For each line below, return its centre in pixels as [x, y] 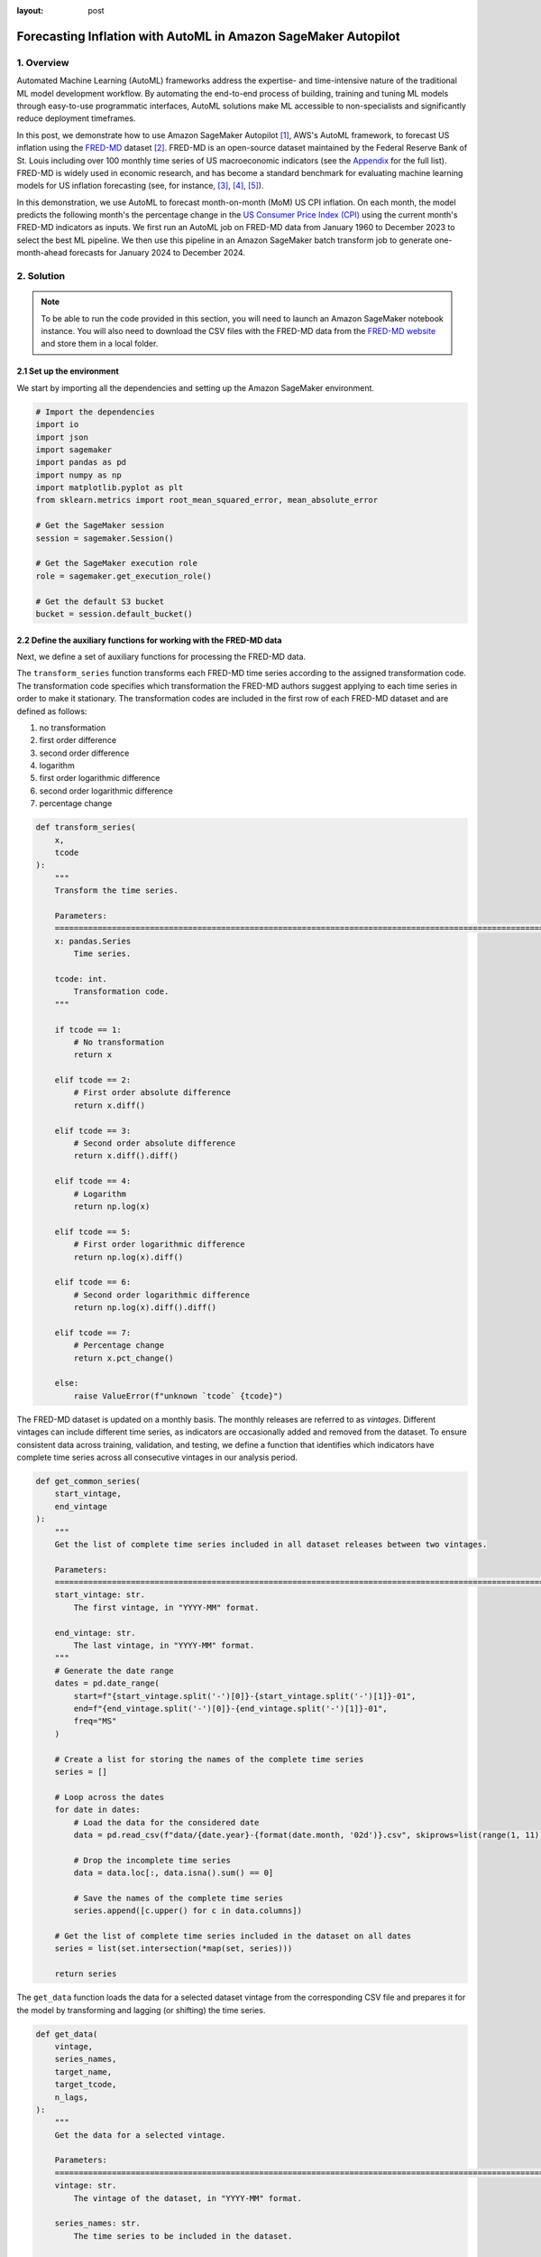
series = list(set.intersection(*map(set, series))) [174, 1949]
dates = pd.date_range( [107, 1683]
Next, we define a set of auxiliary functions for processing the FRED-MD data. [161, 656]
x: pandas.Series [93, 941]
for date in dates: [98, 1810]
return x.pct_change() [124, 1358]
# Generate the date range [115, 1671]
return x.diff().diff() [126, 1156]
